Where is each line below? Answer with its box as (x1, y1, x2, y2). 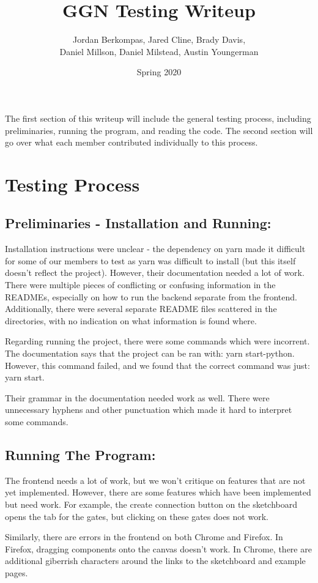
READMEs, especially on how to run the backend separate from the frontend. (5, 290, 297, 303)
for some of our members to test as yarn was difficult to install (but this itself (5, 254, 296, 267)
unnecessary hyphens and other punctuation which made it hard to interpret (5, 403, 292, 416)
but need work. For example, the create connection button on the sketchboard (5, 497, 297, 510)
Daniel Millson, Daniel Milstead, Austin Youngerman (59, 45, 259, 58)
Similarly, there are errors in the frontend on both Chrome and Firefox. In (5, 530, 283, 543)
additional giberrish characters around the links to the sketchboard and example (5, 554, 306, 567)
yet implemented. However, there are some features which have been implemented (5, 486, 311, 499)
